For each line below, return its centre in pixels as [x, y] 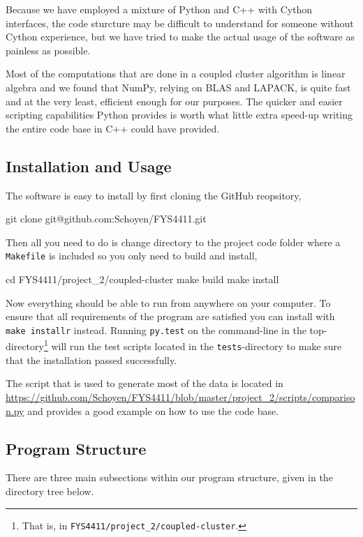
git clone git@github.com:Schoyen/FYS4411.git [106, 219]
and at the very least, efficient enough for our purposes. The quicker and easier [174, 101]
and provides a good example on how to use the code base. [153, 410]
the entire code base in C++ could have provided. [113, 128]
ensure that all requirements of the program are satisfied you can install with [170, 316]
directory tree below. [50, 491]
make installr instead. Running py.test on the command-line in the [156, 330]
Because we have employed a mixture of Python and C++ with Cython [159, 9]
